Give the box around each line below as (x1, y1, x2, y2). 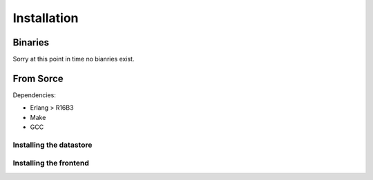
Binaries (12, 37, 50, 48)
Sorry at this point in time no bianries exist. (12, 55, 135, 63)
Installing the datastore (12, 140, 93, 150)
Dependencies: (12, 90, 57, 99)
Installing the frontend (12, 159, 90, 168)
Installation (12, 10, 79, 26)
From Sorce (12, 72, 64, 84)
